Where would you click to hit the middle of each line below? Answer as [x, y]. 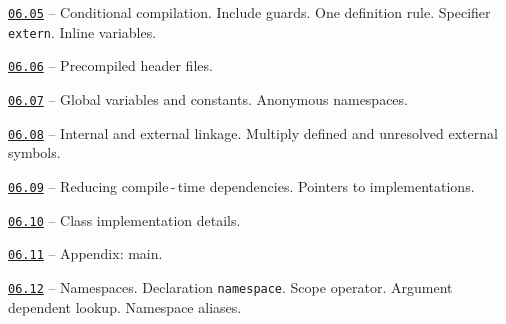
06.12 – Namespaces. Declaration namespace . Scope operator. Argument [230, 286]
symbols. [34, 152]
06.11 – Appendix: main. [85, 253]
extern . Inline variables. [82, 31]
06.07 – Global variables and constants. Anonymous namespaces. [208, 98]
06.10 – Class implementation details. [124, 219]
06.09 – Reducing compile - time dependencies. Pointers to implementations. [241, 185]
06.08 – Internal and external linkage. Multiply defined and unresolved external [253, 132]
